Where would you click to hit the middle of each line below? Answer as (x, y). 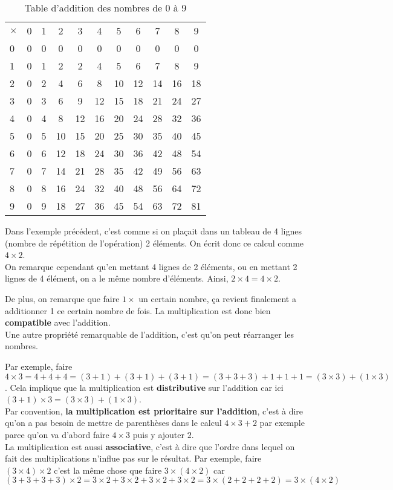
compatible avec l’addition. (58, 322)
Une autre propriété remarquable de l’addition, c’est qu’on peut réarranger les (150, 334)
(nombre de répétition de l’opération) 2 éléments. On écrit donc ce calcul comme (154, 243)
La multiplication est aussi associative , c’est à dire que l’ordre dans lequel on (150, 446)
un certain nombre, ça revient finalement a (217, 298)
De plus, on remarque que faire (62, 298)
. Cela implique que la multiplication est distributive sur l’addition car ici (144, 387)
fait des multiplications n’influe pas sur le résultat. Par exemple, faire (133, 458)
